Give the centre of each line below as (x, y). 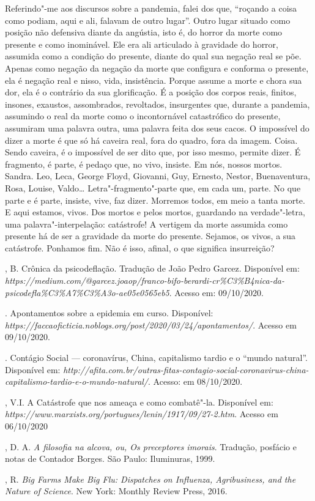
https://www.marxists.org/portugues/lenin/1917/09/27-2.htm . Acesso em (142, 414)
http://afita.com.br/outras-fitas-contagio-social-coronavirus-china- (186, 369)
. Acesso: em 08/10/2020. (195, 381)
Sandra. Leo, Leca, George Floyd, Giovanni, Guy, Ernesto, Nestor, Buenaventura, (158, 176)
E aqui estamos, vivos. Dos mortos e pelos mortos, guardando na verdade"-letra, (155, 212)
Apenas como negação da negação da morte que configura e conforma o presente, (157, 68)
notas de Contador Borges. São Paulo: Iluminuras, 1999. (110, 458)
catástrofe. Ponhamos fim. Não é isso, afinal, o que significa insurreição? (140, 247)
